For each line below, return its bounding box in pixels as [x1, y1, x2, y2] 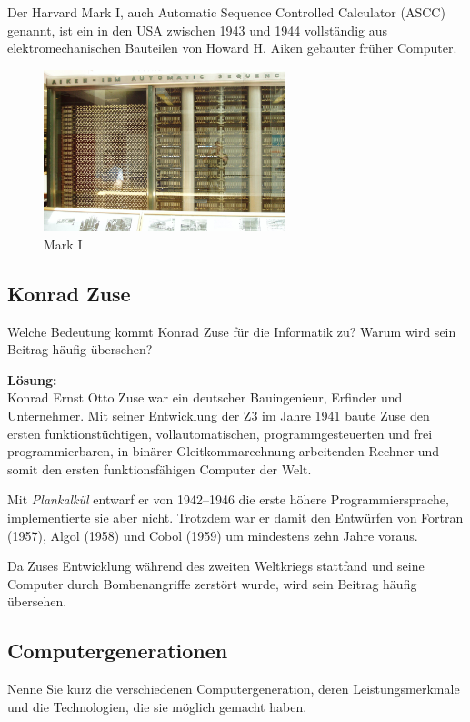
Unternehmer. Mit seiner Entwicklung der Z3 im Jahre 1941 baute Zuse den [7, 406, 430, 425]
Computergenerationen [7, 636, 228, 665]
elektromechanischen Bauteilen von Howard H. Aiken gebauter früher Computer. [7, 38, 457, 57]
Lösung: [7, 370, 57, 389]
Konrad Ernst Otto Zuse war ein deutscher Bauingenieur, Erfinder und [7, 388, 403, 407]
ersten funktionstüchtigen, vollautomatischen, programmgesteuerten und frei [7, 423, 433, 442]
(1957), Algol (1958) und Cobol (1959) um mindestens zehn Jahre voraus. [7, 525, 418, 544]
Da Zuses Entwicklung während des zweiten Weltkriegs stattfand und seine [7, 556, 425, 575]
